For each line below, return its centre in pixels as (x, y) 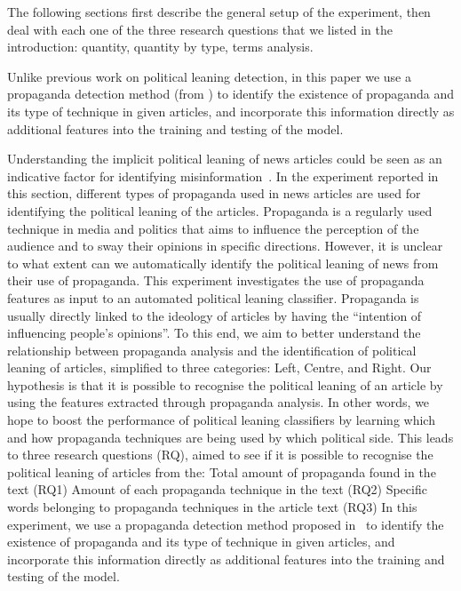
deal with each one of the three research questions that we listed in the (200, 29)
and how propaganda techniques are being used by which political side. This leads (230, 437)
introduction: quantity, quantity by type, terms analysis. (160, 47)
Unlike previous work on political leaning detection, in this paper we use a (209, 76)
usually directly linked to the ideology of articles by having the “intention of (215, 315)
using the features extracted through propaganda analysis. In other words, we (219, 402)
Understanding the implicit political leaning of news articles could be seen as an (225, 159)
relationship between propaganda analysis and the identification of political (212, 350)
